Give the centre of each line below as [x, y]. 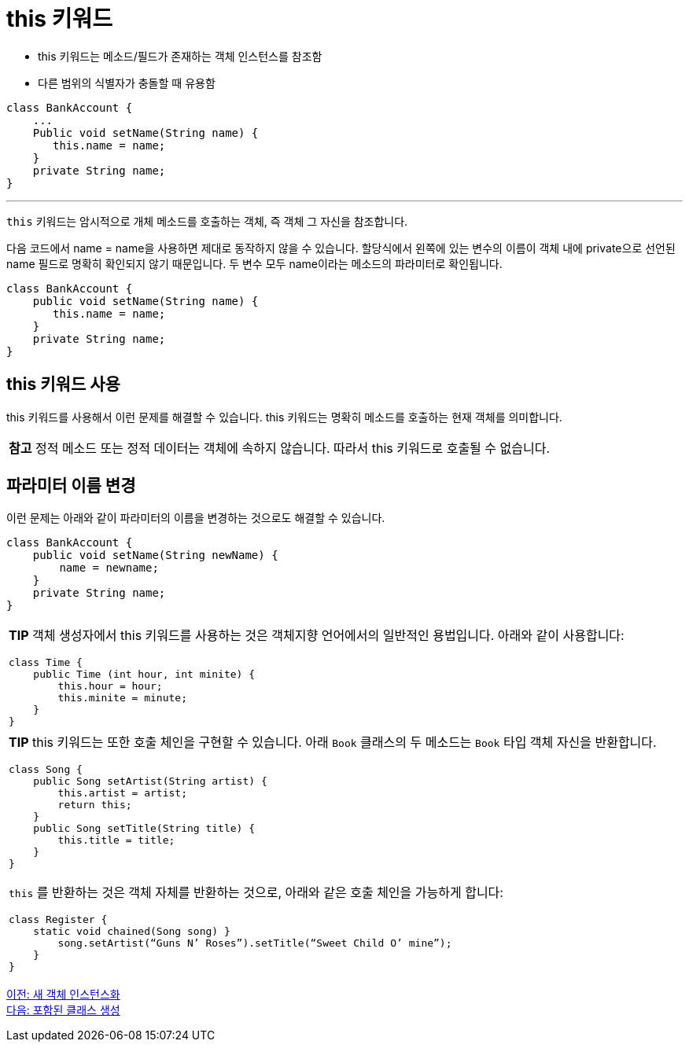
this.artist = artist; [122, 793]
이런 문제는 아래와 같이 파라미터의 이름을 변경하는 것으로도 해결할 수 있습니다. [196, 518]
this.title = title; [116, 840]
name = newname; [109, 568]
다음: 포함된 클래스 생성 [63, 1010]
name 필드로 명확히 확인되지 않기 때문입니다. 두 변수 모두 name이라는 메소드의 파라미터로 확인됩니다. [254, 263]
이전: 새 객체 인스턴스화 [63, 995]
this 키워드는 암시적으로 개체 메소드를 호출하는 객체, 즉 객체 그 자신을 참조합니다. [207, 221]
